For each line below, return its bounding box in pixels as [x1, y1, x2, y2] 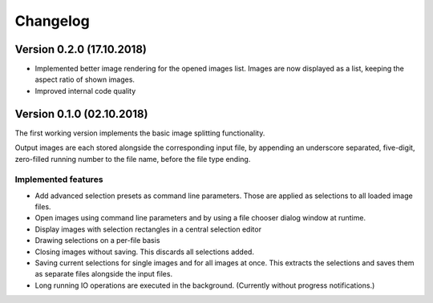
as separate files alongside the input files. [34, 269, 172, 279]
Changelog [14, 12, 90, 30]
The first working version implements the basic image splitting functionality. [14, 128, 265, 138]
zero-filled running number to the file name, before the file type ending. [14, 154, 251, 164]
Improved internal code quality [34, 86, 136, 95]
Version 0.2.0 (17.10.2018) [14, 42, 148, 56]
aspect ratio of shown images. [34, 75, 136, 84]
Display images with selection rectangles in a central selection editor [34, 224, 262, 234]
